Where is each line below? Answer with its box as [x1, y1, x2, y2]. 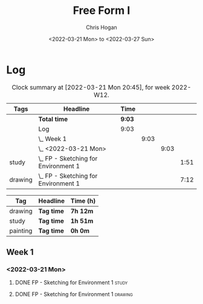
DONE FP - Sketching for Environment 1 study [14, 279, 128, 286]
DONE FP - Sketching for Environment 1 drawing [14, 291, 133, 298]
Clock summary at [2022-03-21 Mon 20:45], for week [11, 83, 170, 91]
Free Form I [72, 4, 130, 18]
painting [9, 226, 33, 235]
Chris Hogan [85, 24, 118, 31]
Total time [38, 114, 68, 123]
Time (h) [70, 196, 96, 205]
